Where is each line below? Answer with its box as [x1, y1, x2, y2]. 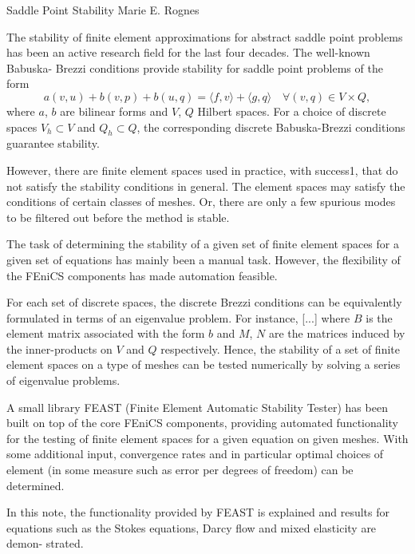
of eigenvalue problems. [6, 372, 121, 389]
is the [366, 309, 393, 326]
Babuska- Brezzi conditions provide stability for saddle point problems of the [6, 59, 383, 76]
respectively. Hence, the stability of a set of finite [160, 340, 400, 357]
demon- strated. [6, 535, 84, 552]
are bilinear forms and [60, 102, 168, 119]
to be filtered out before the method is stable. [6, 208, 230, 225]
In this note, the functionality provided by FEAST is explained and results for [6, 504, 389, 520]
